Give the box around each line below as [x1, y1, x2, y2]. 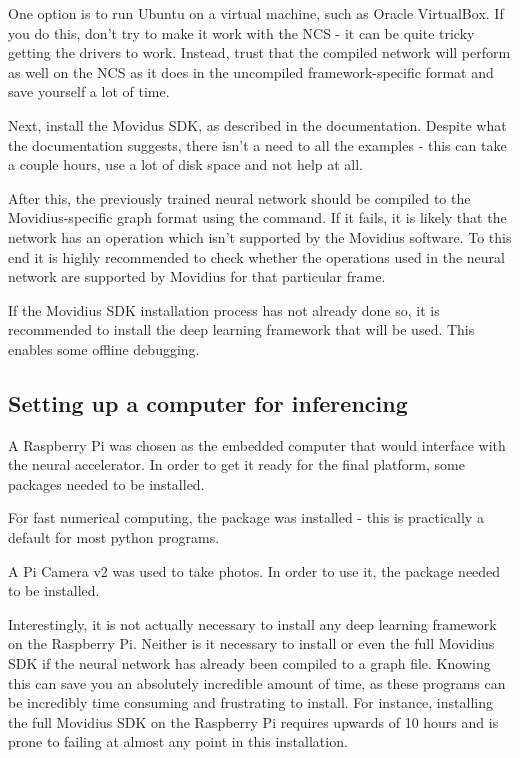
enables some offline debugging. [8, 338, 200, 359]
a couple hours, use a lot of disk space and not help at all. [8, 154, 364, 175]
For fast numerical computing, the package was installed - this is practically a [8, 507, 484, 528]
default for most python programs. [8, 527, 220, 548]
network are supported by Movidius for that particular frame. [8, 266, 386, 287]
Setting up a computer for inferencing [8, 387, 408, 418]
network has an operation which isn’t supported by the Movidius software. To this [8, 226, 512, 247]
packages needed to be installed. [8, 473, 205, 494]
